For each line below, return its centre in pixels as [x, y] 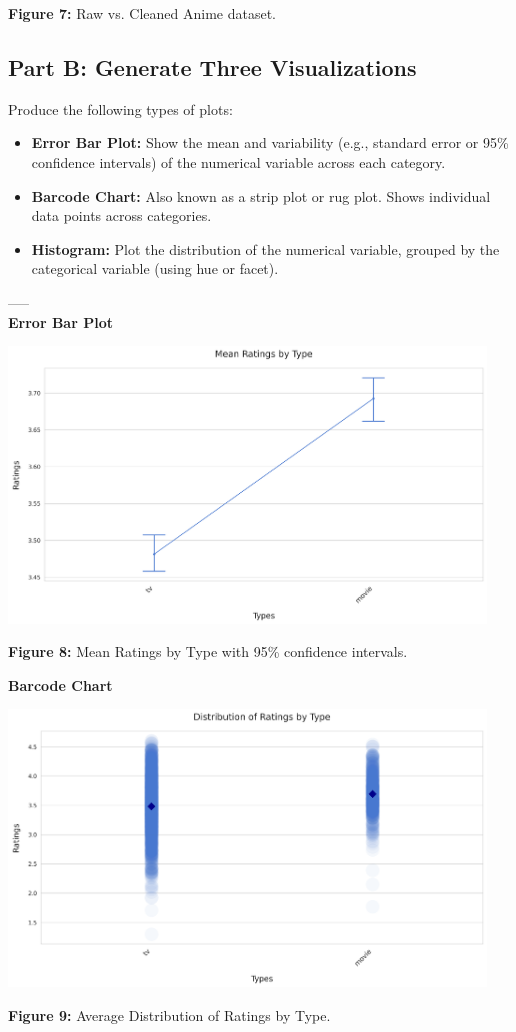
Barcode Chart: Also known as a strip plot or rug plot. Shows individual [261, 195]
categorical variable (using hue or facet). [155, 268]
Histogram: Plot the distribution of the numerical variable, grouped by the [265, 248]
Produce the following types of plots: [120, 108]
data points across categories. [121, 215]
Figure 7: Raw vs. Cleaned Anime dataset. [142, 13]
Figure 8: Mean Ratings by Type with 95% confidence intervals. [208, 651]
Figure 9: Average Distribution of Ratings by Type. [169, 1014]
